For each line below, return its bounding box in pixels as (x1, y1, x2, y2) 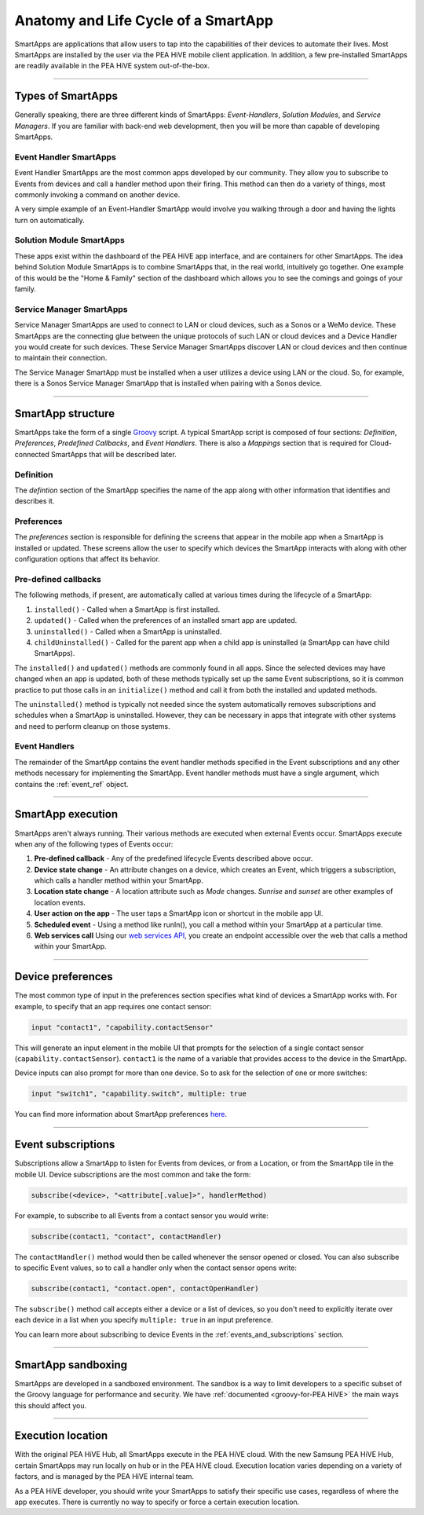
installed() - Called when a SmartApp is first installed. (34, 605, 220, 614)
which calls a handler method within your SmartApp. (34, 876, 203, 885)
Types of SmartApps (14, 90, 118, 103)
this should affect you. (14, 1400, 87, 1410)
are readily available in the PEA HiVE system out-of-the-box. (14, 61, 210, 71)
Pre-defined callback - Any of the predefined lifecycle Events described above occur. (34, 854, 313, 863)
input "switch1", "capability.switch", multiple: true (31, 1089, 247, 1099)
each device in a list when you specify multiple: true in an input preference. (14, 1316, 274, 1325)
